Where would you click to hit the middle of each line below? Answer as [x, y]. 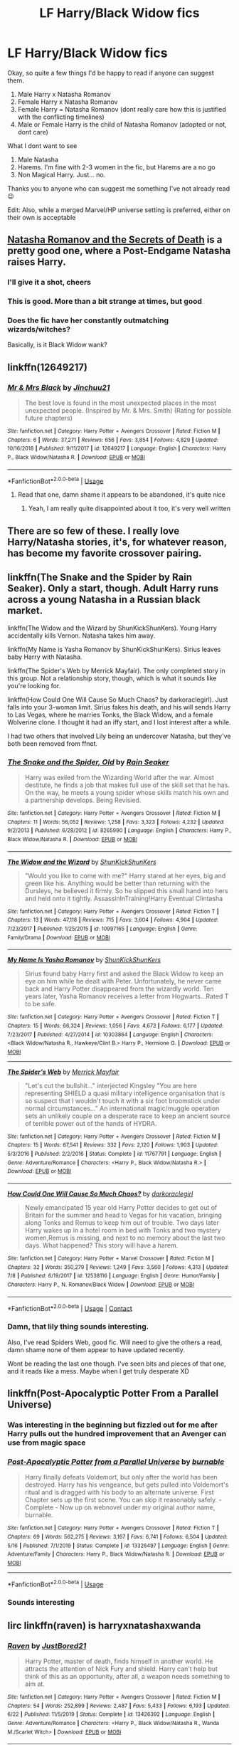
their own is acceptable [42, 217]
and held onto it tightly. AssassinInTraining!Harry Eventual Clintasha [124, 898]
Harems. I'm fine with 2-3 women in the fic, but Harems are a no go [116, 167]
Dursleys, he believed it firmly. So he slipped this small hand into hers [127, 890]
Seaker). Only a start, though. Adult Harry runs [113, 589]
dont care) [33, 132]
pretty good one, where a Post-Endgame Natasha [119, 251]
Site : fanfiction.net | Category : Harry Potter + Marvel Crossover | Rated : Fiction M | [111, 1259]
